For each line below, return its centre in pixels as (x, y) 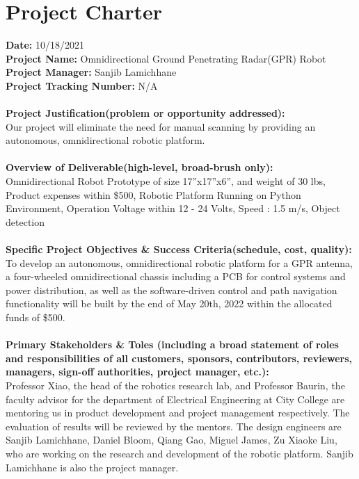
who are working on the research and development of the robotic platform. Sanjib (179, 453)
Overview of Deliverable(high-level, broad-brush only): (139, 167)
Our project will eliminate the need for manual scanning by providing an (161, 126)
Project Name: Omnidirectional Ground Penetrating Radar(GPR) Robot (166, 58)
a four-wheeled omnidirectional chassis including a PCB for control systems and (176, 276)
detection (25, 221)
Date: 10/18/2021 (45, 45)
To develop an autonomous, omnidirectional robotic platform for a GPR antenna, (179, 262)
